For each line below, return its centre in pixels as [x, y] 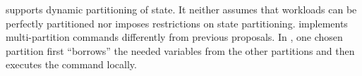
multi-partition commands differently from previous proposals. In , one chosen [174, 37]
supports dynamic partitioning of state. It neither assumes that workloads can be [181, 9]
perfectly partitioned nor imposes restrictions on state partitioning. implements [177, 23]
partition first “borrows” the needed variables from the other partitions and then [180, 50]
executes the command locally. [71, 64]
